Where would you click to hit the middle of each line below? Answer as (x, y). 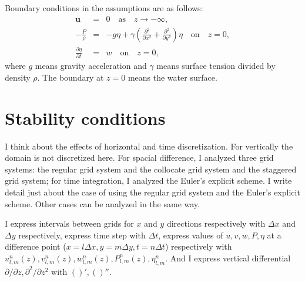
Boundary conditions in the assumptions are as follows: (104, 8)
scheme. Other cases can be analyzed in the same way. (102, 203)
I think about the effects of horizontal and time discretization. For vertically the (149, 146)
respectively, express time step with (82, 235)
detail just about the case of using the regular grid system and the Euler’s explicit (152, 192)
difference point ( (36, 246)
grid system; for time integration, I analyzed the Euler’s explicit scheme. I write (148, 180)
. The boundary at (71, 77)
